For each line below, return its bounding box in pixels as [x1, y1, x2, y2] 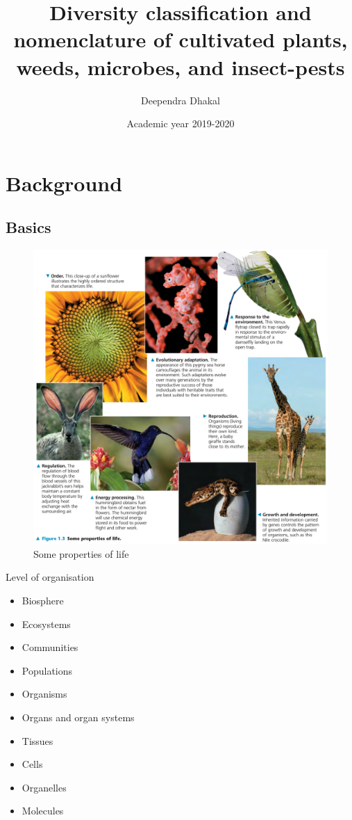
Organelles [22, 780, 67, 794]
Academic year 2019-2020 [126, 116, 235, 131]
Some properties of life [33, 546, 129, 561]
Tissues [22, 733, 53, 748]
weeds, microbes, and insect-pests [16, 52, 345, 81]
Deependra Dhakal [140, 93, 220, 107]
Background [6, 168, 123, 197]
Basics [6, 216, 51, 238]
